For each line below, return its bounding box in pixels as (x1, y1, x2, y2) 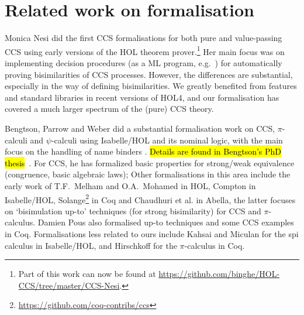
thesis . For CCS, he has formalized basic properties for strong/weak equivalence (5, 156, 295, 169)
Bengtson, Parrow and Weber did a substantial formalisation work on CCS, (5, 122, 275, 134)
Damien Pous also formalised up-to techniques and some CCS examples (37, 216, 294, 228)
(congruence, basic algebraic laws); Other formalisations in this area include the (5, 168, 291, 180)
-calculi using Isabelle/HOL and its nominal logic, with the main (51, 133, 283, 146)
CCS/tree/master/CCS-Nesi (18, 279, 120, 291)
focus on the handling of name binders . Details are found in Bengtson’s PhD (5, 145, 282, 158)
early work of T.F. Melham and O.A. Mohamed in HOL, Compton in (5, 179, 256, 191)
